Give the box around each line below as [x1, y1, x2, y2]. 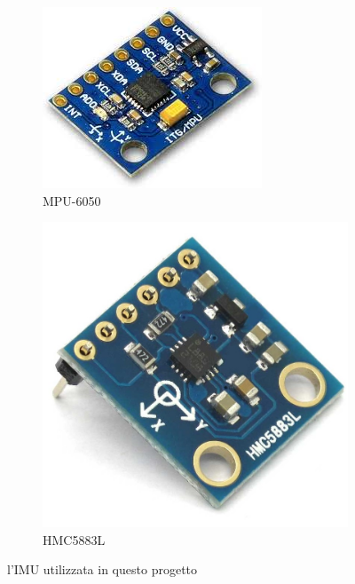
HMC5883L [43, 530, 106, 548]
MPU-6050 [43, 191, 101, 209]
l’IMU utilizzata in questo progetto [7, 560, 198, 579]
